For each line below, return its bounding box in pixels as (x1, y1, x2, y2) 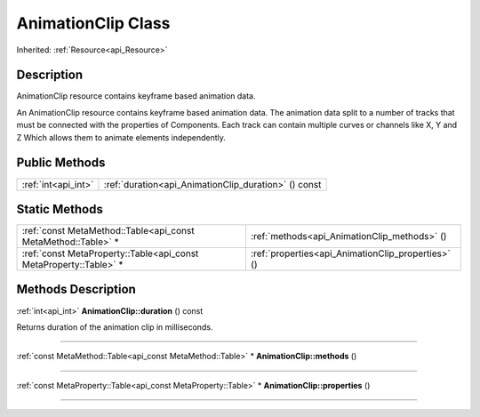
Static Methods (16, 201, 104, 217)
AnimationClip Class (16, 13, 171, 33)
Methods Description (16, 282, 137, 297)
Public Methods (16, 156, 106, 171)
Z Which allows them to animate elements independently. (16, 132, 227, 142)
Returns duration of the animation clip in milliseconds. (16, 321, 213, 333)
